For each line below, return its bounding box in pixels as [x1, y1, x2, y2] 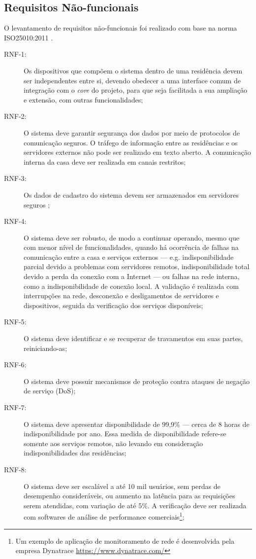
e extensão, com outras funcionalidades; [24, 94, 143, 105]
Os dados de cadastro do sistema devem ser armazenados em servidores [24, 189, 239, 200]
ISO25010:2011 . [4, 32, 53, 42]
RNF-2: [4, 111, 27, 121]
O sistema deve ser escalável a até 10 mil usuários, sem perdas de [24, 481, 221, 491]
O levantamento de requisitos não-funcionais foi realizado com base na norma [4, 23, 237, 33]
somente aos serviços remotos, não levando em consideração [24, 438, 203, 448]
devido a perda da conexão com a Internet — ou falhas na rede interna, [24, 271, 240, 281]
